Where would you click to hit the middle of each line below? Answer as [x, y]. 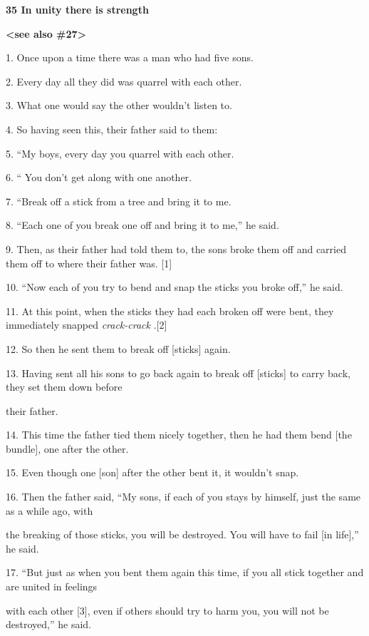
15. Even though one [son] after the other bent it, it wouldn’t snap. [152, 472]
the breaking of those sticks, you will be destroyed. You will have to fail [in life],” [182, 534]
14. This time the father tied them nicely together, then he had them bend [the [179, 435]
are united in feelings [52, 586]
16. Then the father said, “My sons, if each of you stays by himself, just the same [183, 497]
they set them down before [64, 387]
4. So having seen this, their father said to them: [112, 129]
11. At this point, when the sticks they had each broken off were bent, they [170, 311]
